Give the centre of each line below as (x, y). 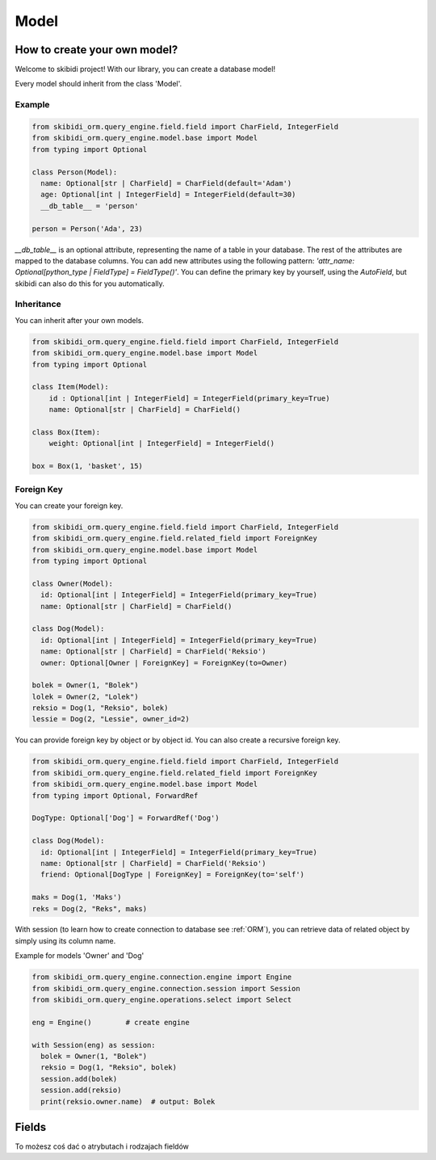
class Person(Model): (75, 172)
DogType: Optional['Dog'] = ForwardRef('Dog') (126, 818)
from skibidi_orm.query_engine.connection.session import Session (166, 988)
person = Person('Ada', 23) (87, 229)
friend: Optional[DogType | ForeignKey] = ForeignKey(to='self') (173, 875)
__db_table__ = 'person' (90, 206)
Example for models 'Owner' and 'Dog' (80, 956)
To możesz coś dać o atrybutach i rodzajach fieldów (102, 1146)
